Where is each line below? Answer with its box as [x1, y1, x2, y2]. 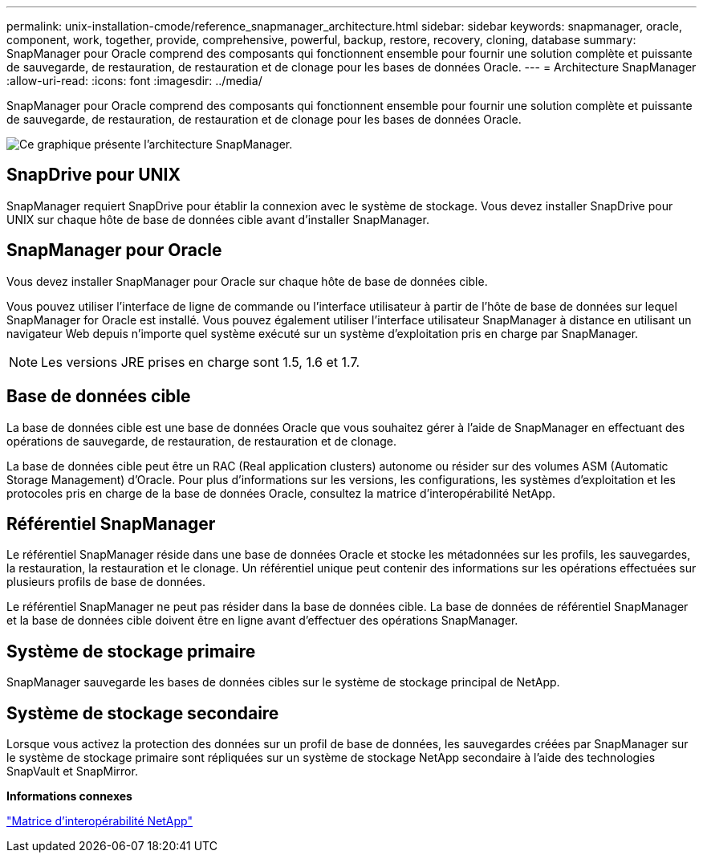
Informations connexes [6, 789, 132, 804]
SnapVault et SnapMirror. [6, 764, 138, 779]
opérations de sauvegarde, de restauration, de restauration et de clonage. [6, 434, 396, 448]
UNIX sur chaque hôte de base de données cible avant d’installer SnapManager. [6, 212, 429, 226]
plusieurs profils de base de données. [6, 575, 206, 589]
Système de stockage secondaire [6, 702, 279, 723]
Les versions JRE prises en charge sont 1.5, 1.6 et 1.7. [41, 353, 360, 370]
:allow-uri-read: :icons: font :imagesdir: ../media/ [6, 74, 262, 88]
